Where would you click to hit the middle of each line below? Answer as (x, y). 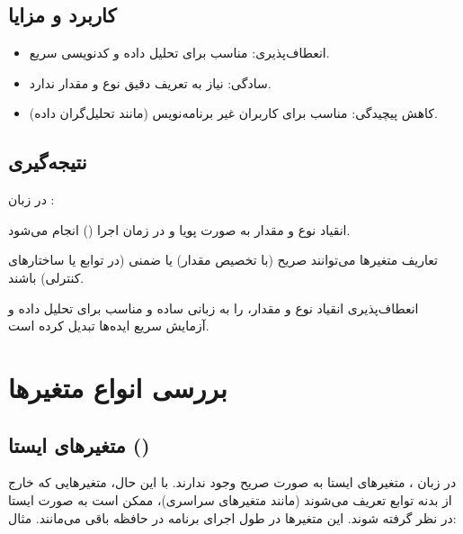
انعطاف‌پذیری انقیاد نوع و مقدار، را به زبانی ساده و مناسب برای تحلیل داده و (214, 308)
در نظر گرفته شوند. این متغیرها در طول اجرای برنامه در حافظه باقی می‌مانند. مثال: (232, 517)
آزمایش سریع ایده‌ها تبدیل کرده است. (109, 326)
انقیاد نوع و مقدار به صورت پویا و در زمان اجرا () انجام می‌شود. (179, 229)
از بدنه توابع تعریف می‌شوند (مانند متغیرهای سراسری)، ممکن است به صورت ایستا (230, 499)
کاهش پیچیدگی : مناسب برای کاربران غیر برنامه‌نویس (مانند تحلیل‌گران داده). (233, 113)
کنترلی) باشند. (46, 277)
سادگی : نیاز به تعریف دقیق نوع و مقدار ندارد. (150, 82)
